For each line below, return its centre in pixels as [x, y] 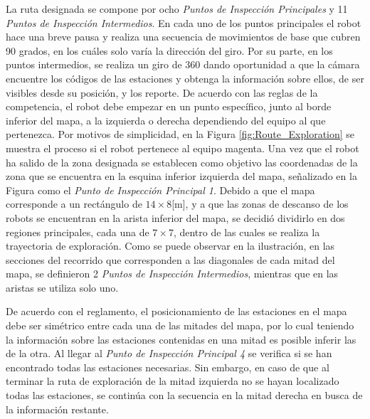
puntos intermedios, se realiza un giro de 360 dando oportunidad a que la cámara [183, 64]
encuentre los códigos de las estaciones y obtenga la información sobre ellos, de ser [185, 78]
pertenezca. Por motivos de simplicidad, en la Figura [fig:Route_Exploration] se [180, 134]
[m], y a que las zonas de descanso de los [260, 204]
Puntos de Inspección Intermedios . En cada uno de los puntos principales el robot [184, 22]
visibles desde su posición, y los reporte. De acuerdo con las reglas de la [162, 92]
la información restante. [57, 409]
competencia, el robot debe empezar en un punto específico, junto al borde [169, 106]
